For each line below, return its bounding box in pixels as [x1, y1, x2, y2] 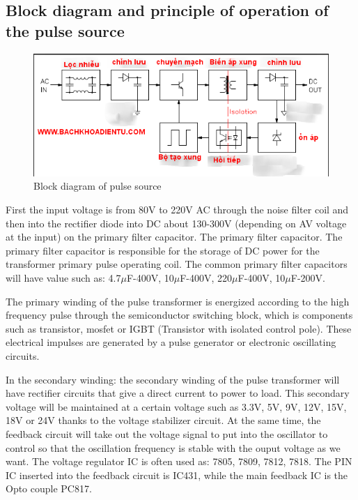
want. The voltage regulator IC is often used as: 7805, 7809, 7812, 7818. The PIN [6, 454, 352, 469]
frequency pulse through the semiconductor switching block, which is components [6, 308, 353, 322]
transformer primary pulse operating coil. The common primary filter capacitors [6, 257, 348, 271]
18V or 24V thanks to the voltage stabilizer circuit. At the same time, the [6, 413, 321, 427]
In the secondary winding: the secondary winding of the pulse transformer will [6, 372, 340, 386]
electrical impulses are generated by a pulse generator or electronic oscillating [6, 335, 336, 349]
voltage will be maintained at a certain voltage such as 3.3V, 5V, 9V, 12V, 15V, [6, 399, 347, 414]
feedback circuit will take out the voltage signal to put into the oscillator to [6, 426, 328, 441]
